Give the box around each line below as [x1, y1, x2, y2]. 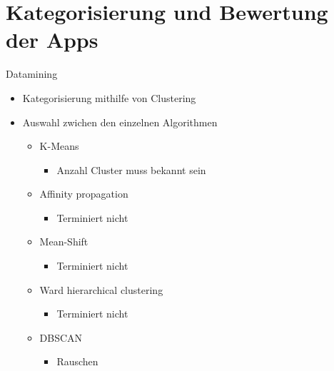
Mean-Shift [39, 234, 88, 249]
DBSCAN [39, 330, 83, 345]
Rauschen [56, 354, 98, 369]
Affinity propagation [39, 186, 128, 201]
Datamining [6, 66, 58, 81]
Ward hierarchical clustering [39, 282, 163, 297]
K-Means [39, 138, 79, 153]
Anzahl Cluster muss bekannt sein [56, 162, 206, 177]
